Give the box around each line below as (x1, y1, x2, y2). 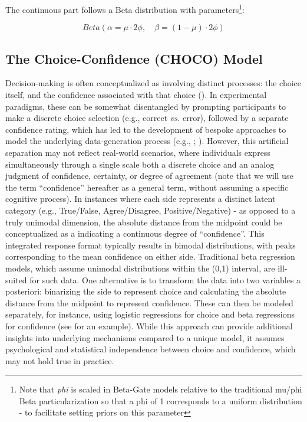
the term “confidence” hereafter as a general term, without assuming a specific (5, 181, 289, 193)
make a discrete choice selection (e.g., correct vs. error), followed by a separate (5, 112, 289, 124)
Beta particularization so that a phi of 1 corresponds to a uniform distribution (19, 394, 302, 407)
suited (5, 273, 27, 286)
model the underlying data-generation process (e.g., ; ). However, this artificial (5, 135, 289, 147)
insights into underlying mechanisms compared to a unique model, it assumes (5, 331, 285, 344)
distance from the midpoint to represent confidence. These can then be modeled (5, 296, 293, 309)
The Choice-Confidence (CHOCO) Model (5, 49, 263, 67)
